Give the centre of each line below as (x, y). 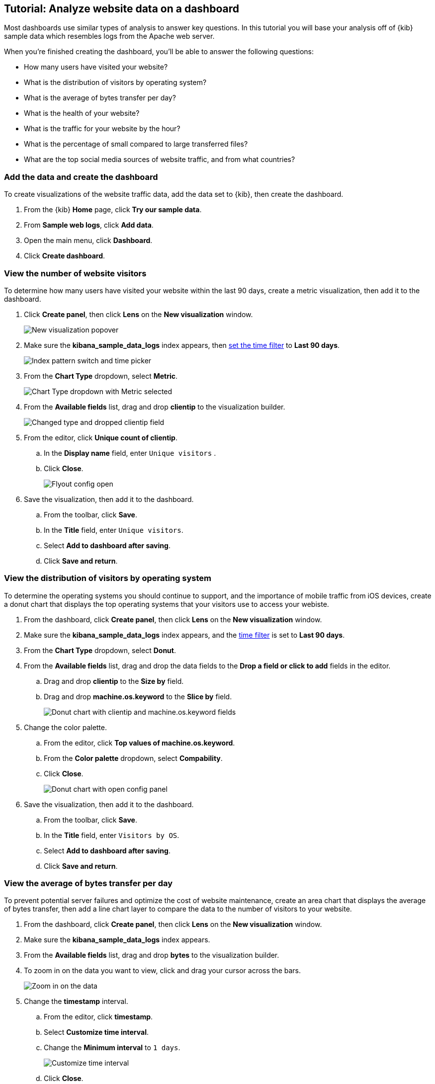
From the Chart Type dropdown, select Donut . (100, 650)
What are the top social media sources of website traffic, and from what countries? (160, 160)
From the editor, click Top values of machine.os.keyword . (139, 743)
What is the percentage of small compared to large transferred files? (136, 144)
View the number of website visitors (75, 273)
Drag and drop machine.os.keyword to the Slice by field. (138, 696)
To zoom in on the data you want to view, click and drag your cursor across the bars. (162, 971)
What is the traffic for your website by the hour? (102, 129)
